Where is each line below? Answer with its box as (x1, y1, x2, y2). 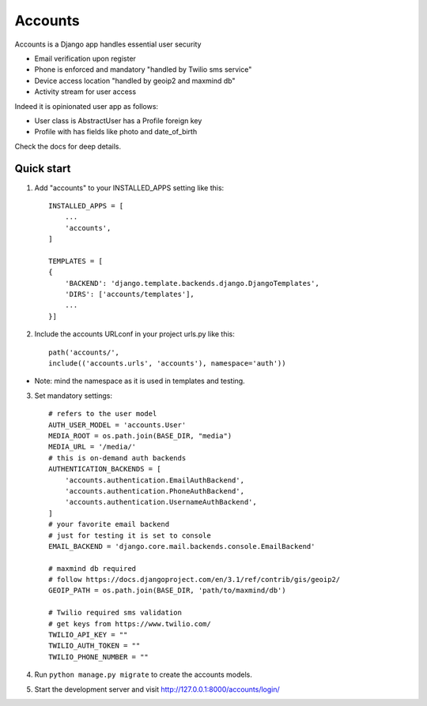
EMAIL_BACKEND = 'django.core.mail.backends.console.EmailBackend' (48, 542, 316, 550)
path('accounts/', (48, 347, 120, 357)
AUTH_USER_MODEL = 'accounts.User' (48, 420, 187, 430)
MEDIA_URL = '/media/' (48, 442, 137, 452)
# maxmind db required (48, 564, 137, 573)
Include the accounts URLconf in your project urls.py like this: (34, 329, 235, 339)
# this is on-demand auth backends (48, 453, 187, 462)
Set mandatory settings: (34, 391, 113, 400)
